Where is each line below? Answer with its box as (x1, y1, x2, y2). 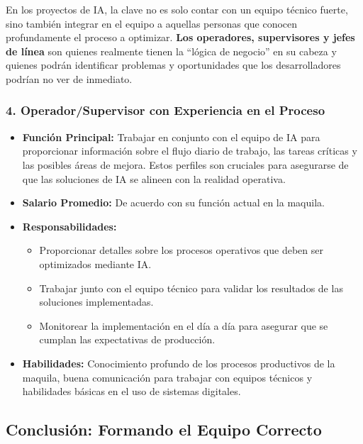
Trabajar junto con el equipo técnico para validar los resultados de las (39, 280, 343, 295)
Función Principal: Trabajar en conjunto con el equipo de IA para (22, 129, 320, 144)
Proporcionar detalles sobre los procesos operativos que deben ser (39, 243, 323, 257)
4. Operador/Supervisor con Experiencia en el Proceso (6, 101, 325, 119)
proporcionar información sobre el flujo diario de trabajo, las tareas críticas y (22, 143, 357, 158)
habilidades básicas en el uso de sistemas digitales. (22, 384, 241, 399)
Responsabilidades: (22, 218, 117, 233)
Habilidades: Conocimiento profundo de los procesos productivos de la (22, 355, 335, 370)
